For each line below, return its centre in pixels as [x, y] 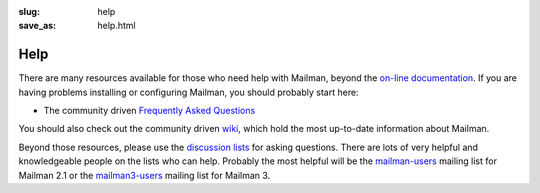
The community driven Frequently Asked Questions [149, 111]
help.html [116, 26]
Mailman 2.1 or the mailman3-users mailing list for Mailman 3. [144, 175]
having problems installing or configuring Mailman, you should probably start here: [188, 92]
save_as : [37, 26]
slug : [29, 11]
